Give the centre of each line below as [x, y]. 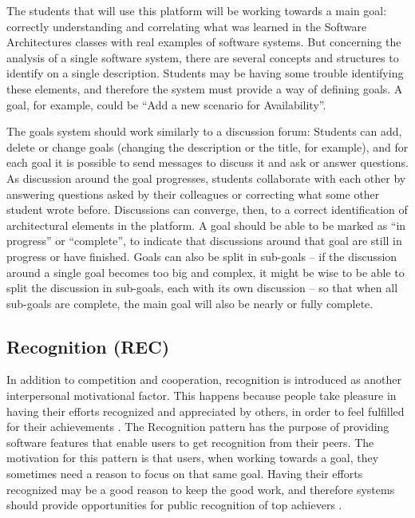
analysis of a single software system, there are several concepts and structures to [203, 57]
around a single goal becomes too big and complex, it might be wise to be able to [206, 272]
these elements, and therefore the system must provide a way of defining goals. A [205, 88]
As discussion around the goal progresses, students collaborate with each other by [206, 178]
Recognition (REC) [88, 346]
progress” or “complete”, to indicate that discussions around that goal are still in [204, 241]
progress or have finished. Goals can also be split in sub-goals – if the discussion [202, 256]
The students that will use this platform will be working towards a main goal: [197, 10]
